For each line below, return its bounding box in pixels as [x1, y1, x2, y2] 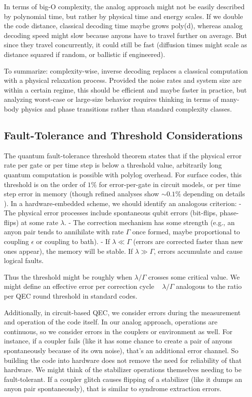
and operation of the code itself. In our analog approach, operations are [4, 317, 217, 327]
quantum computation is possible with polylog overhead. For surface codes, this [4, 169, 242, 179]
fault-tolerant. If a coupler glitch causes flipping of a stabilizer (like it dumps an [4, 374, 242, 384]
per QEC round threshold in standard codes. [4, 291, 137, 301]
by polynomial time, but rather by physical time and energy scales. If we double [4, 11, 243, 21]
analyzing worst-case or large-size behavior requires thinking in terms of [4, 94, 219, 104]
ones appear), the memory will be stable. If [4, 246, 133, 256]
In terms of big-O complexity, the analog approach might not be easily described [4, 1, 245, 11]
